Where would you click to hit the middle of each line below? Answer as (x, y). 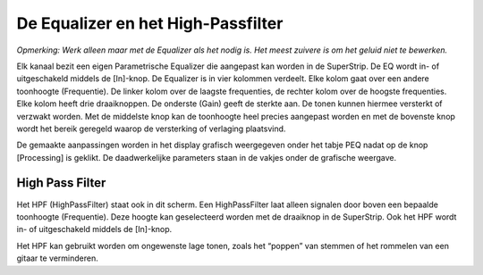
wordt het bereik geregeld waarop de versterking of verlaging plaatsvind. (151, 129)
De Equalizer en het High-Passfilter (150, 23)
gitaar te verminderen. (57, 258)
